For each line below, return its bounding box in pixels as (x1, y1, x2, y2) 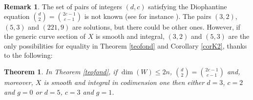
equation (4, 11, 30, 21)
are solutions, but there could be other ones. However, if (72, 21, 240, 32)
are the (228, 31, 250, 41)
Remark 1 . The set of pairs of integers (4, 1, 122, 11)
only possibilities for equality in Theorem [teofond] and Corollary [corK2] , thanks (4, 40, 247, 50)
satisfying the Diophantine (148, 1, 227, 11)
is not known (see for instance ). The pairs (84, 11, 211, 21)
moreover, (4, 77, 33, 87)
